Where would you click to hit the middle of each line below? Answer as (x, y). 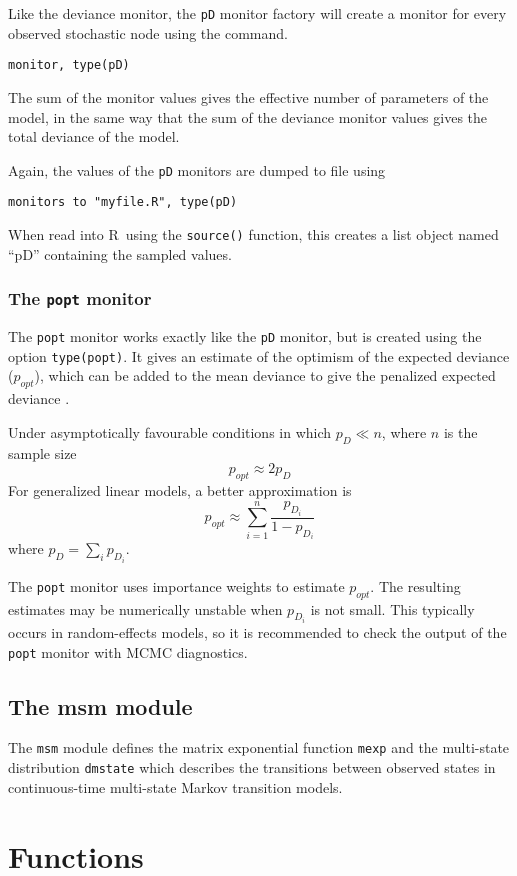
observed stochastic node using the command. (148, 32)
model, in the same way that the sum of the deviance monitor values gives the (248, 116)
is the (460, 431)
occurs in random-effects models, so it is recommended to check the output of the (257, 632)
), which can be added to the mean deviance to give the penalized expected (265, 375)
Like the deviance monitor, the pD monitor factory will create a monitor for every (257, 13)
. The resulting (415, 585)
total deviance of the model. (94, 136)
